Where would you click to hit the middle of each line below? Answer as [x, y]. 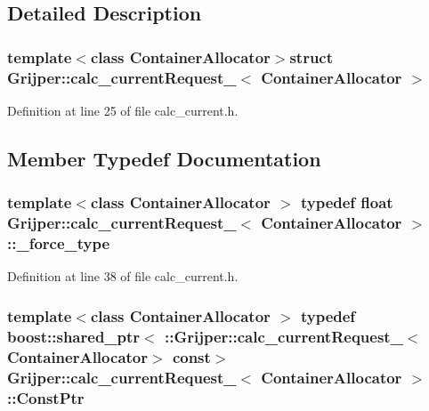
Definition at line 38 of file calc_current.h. [123, 276]
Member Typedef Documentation [164, 158]
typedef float [347, 202]
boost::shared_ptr [74, 336]
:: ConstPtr [46, 397]
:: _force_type [59, 243]
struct [312, 56]
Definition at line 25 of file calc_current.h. [123, 110]
